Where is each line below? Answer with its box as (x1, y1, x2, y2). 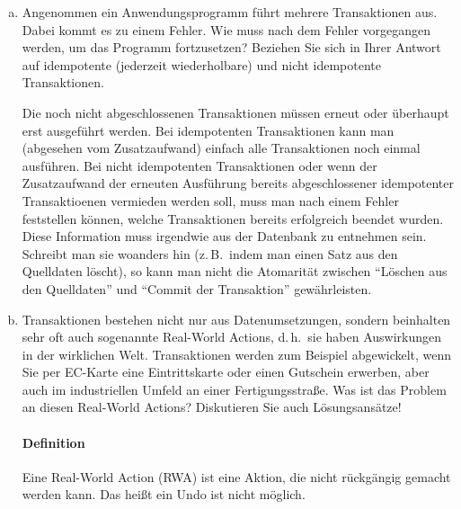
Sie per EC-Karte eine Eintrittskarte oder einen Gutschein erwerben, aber (22, 362, 430, 381)
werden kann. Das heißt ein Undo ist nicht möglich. (22, 485, 306, 504)
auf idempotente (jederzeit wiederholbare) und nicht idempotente (22, 55, 381, 74)
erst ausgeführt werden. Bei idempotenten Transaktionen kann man (22, 121, 395, 139)
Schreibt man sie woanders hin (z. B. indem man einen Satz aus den (22, 244, 398, 263)
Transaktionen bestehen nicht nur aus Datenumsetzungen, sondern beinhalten (22, 309, 451, 328)
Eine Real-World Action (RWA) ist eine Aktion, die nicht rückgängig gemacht (22, 467, 451, 486)
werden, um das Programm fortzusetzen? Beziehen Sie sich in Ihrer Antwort (22, 38, 441, 57)
